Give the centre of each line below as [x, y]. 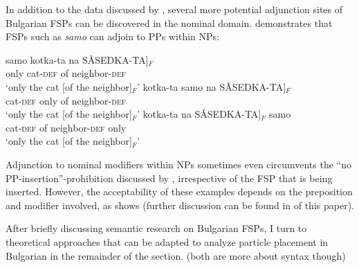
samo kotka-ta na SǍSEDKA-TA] [77, 59]
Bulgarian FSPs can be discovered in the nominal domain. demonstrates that [169, 23]
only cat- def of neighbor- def [66, 73]
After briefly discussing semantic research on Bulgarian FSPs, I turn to [156, 228]
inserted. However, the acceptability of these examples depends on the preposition [179, 191]
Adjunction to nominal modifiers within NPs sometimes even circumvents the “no [178, 164]
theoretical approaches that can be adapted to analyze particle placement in [167, 241]
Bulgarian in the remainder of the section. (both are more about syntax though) [176, 255]
